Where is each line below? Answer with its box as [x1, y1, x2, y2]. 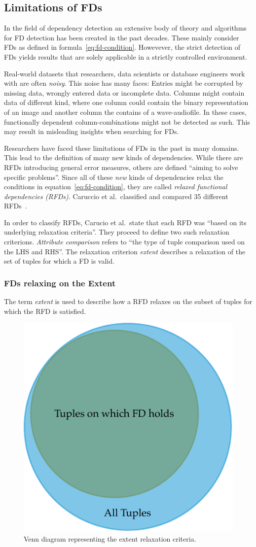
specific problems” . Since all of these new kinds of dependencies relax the [4, 171, 223, 182]
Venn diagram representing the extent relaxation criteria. [24, 533, 196, 544]
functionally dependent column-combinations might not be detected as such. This [4, 116, 250, 127]
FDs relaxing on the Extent [4, 276, 116, 289]
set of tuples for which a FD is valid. [4, 256, 114, 266]
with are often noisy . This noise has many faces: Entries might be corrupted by [4, 78, 243, 88]
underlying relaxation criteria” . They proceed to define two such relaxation [4, 227, 229, 237]
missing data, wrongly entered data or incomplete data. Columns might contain [4, 87, 245, 98]
